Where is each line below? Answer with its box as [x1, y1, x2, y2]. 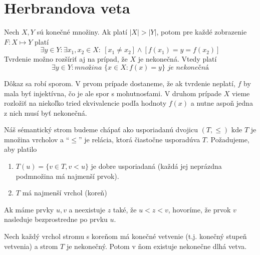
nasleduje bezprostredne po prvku [4, 214, 108, 224]
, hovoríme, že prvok [168, 204, 231, 214]
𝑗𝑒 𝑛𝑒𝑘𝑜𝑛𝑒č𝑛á [167, 64, 209, 71]
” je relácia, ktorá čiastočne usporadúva [78, 134, 200, 144]
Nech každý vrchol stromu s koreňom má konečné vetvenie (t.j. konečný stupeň [4, 231, 247, 241]
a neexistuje [69, 204, 105, 214]
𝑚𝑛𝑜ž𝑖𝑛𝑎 [75, 64, 102, 71]
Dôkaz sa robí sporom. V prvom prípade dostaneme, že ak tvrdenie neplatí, [4, 78, 235, 88]
